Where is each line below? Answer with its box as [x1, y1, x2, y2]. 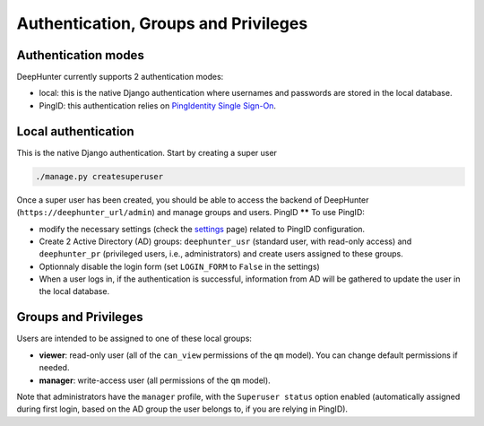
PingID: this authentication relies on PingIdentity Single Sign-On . [39, 100, 277, 111]
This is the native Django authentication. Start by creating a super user [16, 147, 278, 158]
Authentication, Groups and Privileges [16, 13, 308, 33]
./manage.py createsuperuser [35, 171, 164, 181]
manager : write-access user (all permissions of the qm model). [39, 375, 271, 386]
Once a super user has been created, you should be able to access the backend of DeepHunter [16, 194, 369, 205]
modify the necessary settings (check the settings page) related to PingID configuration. [39, 223, 366, 234]
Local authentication [16, 124, 134, 139]
